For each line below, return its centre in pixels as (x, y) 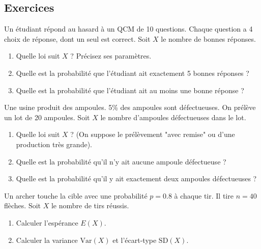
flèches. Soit (23, 205)
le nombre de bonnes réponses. (208, 38)
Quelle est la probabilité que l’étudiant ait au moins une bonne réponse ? (130, 90)
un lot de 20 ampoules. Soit (47, 117)
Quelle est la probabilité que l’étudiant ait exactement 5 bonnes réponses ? (133, 73)
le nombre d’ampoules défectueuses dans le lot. (173, 117)
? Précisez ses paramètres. (111, 56)
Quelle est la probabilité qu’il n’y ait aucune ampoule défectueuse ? (121, 161)
